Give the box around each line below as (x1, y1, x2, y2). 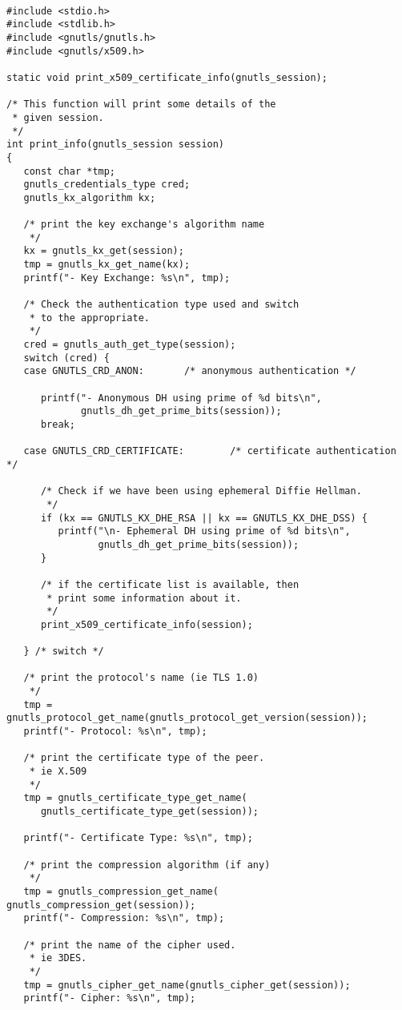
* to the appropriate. (29, 312, 150, 324)
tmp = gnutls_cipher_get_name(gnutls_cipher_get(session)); (23, 979, 351, 991)
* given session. (12, 111, 104, 123)
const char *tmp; (23, 165, 116, 177)
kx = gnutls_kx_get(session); (23, 245, 184, 257)
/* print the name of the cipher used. (23, 939, 236, 951)
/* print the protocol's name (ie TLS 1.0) (23, 672, 259, 684)
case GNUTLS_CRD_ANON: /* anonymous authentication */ (23, 365, 356, 377)
